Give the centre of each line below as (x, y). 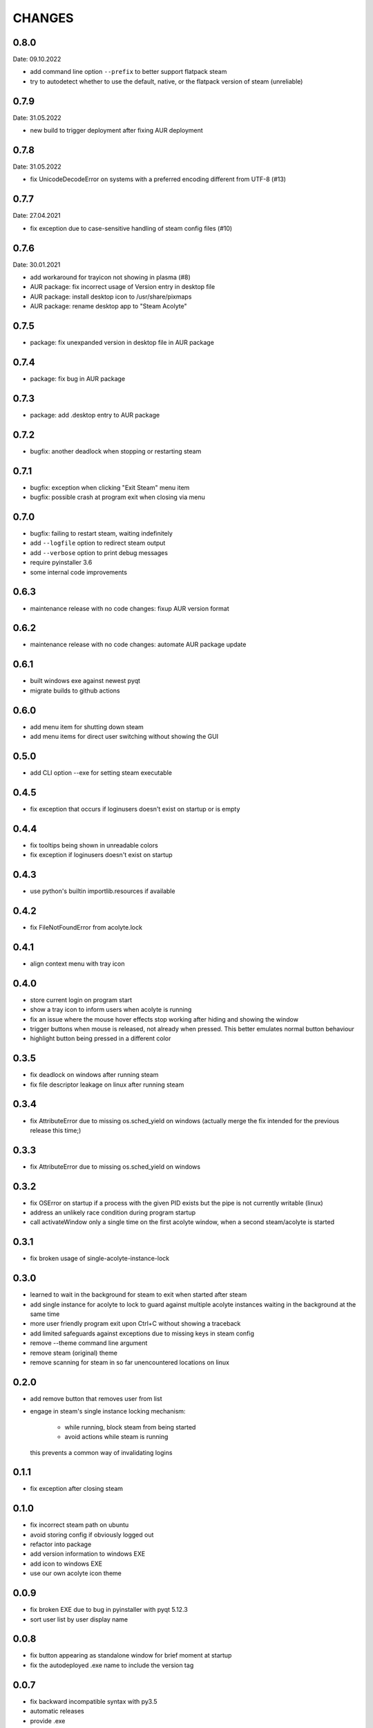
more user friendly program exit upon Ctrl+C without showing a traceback (135, 1324)
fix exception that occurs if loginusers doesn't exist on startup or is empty (135, 809)
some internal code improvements (79, 572)
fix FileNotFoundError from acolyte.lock (86, 927)
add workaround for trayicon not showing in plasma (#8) (111, 277)
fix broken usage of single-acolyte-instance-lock (99, 1259)
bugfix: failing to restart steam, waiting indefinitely (101, 534)
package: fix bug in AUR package (78, 379)
